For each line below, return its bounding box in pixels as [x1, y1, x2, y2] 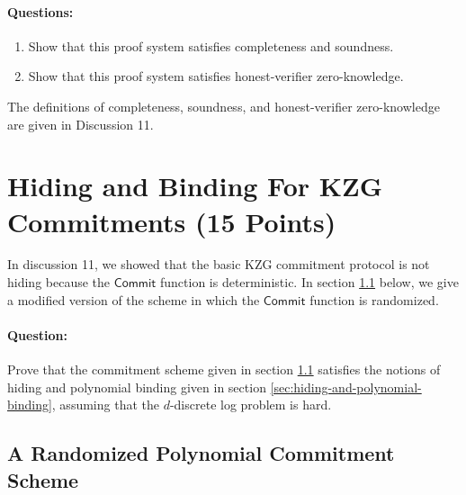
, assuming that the [51, 395, 159, 414]
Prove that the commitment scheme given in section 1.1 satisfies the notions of [7, 360, 441, 379]
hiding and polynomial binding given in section [7, 377, 266, 396]
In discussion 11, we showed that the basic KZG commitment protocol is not [7, 255, 430, 274]
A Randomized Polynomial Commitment [7, 439, 395, 467]
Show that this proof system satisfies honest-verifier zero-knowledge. [28, 67, 404, 85]
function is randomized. [309, 290, 439, 309]
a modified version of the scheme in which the [7, 290, 260, 309]
